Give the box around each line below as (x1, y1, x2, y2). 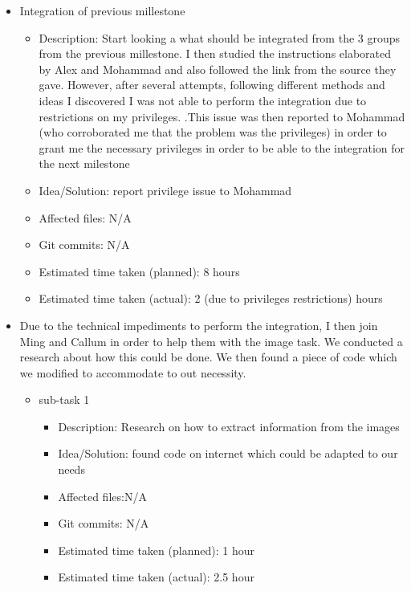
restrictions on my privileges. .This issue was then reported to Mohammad (39, 108, 405, 124)
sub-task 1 (39, 391, 90, 408)
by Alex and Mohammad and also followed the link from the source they (39, 60, 397, 77)
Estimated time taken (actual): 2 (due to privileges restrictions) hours (39, 290, 383, 307)
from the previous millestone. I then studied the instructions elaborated (39, 45, 392, 62)
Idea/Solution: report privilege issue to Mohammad (39, 181, 292, 198)
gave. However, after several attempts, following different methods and (39, 76, 385, 93)
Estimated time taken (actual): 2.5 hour (58, 569, 254, 585)
